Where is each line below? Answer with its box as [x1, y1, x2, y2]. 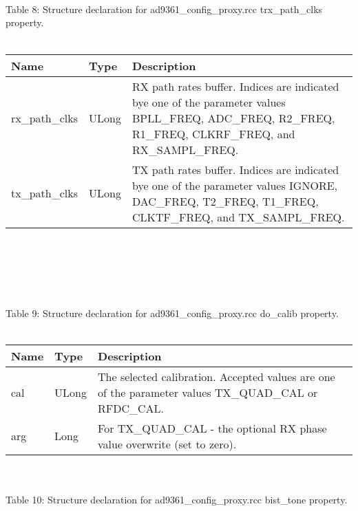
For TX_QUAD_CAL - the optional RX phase [98, 420, 327, 436]
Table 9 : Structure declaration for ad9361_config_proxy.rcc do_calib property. [6, 305, 339, 320]
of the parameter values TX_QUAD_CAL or [98, 384, 318, 400]
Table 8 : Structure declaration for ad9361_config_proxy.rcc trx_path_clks [6, 1, 323, 16]
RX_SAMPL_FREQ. [131, 141, 239, 157]
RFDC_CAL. [98, 400, 165, 416]
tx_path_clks [11, 185, 78, 202]
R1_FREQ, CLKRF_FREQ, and [131, 125, 295, 142]
